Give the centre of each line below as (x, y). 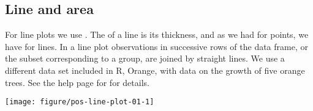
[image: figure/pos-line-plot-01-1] (80, 102)
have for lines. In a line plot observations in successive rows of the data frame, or (156, 46)
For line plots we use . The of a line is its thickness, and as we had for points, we (157, 34)
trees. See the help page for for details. (77, 82)
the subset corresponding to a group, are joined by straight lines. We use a (145, 58)
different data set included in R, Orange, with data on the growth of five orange (155, 70)
